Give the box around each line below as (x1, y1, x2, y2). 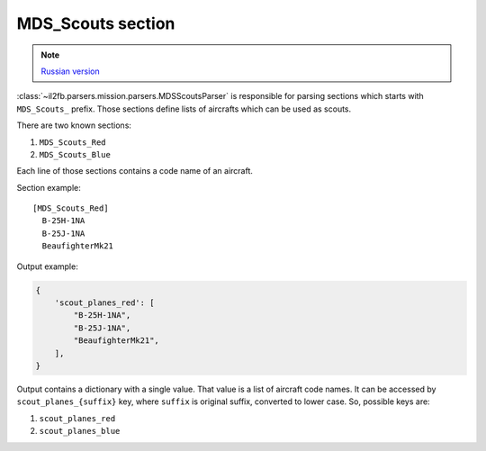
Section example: (16, 182, 81, 193)
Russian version (40, 66, 101, 77)
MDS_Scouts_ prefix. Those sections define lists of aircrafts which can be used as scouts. (16, 104, 352, 114)
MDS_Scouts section (16, 14, 175, 33)
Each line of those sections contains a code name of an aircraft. (16, 166, 254, 176)
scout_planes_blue (39, 426, 121, 437)
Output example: (16, 261, 78, 272)
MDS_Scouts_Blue (39, 149, 112, 159)
